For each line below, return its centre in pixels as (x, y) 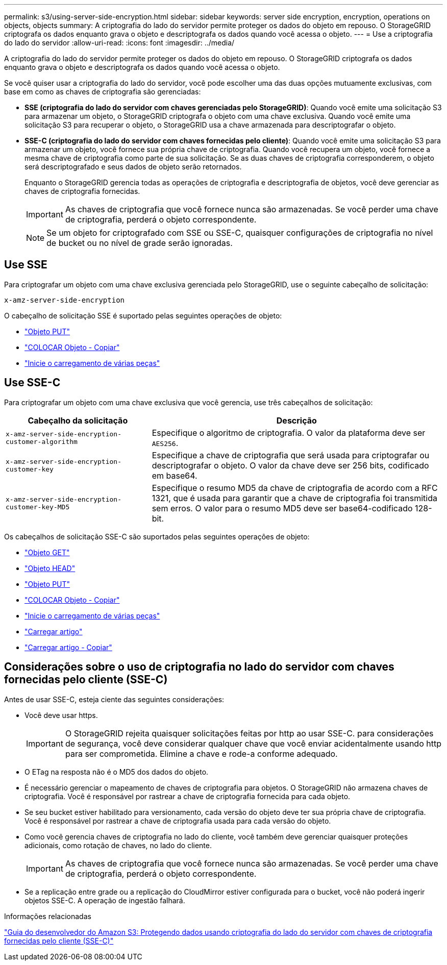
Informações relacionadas (48, 916)
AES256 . (165, 443)
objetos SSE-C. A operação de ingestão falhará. (105, 900)
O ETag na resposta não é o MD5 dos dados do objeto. (117, 772)
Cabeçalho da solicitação (78, 420)
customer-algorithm (42, 441)
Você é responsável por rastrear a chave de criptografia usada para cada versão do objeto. (178, 821)
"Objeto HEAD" (50, 568)
